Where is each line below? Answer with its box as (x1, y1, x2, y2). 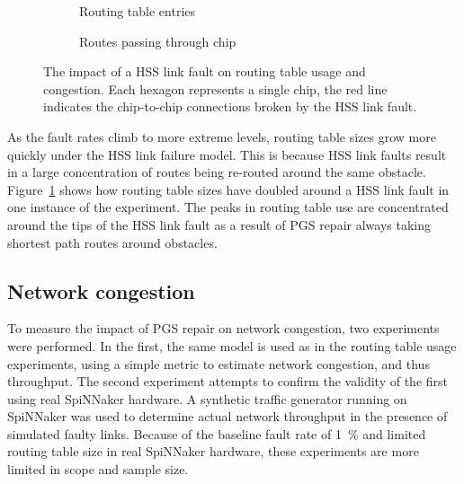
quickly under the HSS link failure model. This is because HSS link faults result (7, 145, 447, 163)
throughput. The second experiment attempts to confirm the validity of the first (7, 372, 449, 391)
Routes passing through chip (79, 31, 236, 50)
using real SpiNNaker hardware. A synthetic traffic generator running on (7, 389, 407, 408)
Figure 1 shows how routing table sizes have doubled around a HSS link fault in (7, 180, 450, 198)
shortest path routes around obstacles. (7, 233, 218, 251)
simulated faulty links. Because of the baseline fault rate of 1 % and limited (7, 424, 426, 443)
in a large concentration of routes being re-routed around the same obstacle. (7, 163, 426, 181)
